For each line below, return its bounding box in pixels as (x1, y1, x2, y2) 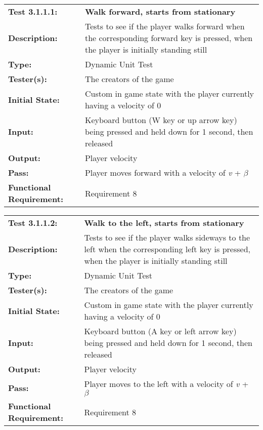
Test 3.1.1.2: (8, 217, 58, 228)
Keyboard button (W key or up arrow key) (84, 114, 237, 126)
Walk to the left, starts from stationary (84, 217, 244, 228)
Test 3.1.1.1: (8, 6, 58, 17)
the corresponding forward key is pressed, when (84, 32, 253, 44)
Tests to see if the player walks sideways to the (84, 231, 250, 243)
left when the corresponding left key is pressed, (84, 243, 250, 255)
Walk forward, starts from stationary (84, 6, 236, 17)
